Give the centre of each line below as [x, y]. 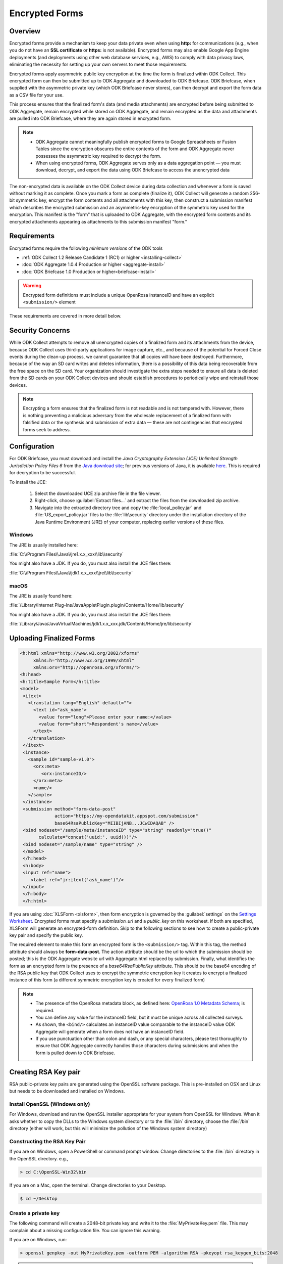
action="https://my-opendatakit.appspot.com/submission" [127, 816]
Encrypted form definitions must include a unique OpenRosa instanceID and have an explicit [119, 295]
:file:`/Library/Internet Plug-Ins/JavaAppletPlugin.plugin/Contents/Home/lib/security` [97, 605]
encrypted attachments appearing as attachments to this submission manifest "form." [98, 221]
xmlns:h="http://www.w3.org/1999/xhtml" [84, 660]
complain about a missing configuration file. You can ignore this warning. [85, 1230]
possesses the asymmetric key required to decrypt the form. [98, 156]
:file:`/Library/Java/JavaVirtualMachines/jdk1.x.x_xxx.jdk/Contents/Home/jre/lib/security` [101, 624]
